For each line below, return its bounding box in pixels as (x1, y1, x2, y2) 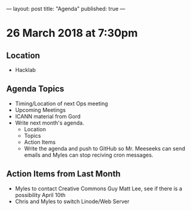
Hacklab (15, 67, 36, 73)
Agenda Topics (6, 84, 65, 94)
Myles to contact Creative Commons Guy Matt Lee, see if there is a (15, 184, 183, 192)
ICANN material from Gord (15, 112, 81, 120)
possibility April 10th (15, 191, 66, 198)
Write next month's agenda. (15, 119, 85, 126)
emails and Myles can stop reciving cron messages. (24, 151, 154, 158)
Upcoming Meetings (15, 106, 66, 114)
